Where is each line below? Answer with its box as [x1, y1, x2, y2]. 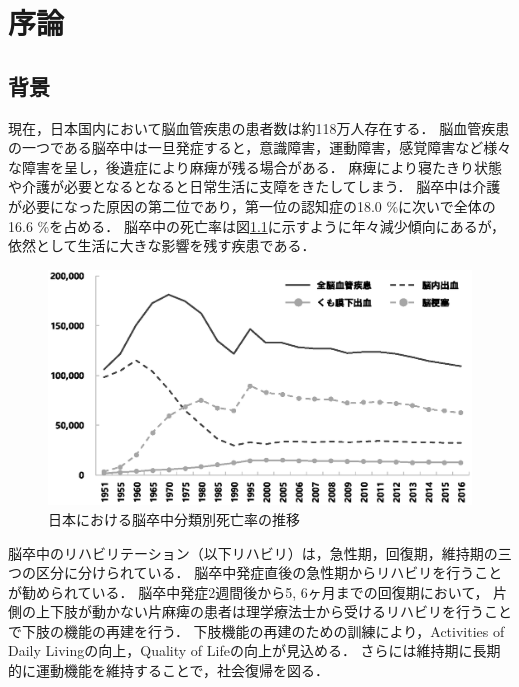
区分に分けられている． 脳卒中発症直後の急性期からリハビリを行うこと [35, 562, 503, 583]
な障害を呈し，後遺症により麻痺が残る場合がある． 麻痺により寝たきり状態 [8, 156, 503, 177]
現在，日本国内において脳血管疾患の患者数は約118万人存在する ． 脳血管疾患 [8, 117, 510, 138]
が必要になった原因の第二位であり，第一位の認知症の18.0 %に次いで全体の [8, 195, 496, 216]
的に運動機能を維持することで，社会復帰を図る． [8, 660, 330, 681]
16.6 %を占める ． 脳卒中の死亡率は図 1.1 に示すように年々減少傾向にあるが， [8, 215, 505, 236]
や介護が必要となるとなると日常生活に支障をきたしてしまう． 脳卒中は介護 [8, 176, 501, 197]
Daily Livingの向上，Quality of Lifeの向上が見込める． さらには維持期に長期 [8, 640, 501, 661]
